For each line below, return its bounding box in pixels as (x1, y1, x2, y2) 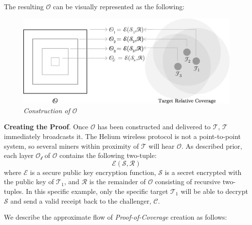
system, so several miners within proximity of (4, 140, 139, 151)
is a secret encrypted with (164, 167, 242, 177)
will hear (148, 140, 175, 151)
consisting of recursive (155, 176, 221, 187)
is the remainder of (89, 176, 146, 187)
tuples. (4, 186, 24, 196)
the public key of (4, 176, 54, 187)
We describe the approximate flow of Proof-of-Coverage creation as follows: (4, 212, 227, 222)
